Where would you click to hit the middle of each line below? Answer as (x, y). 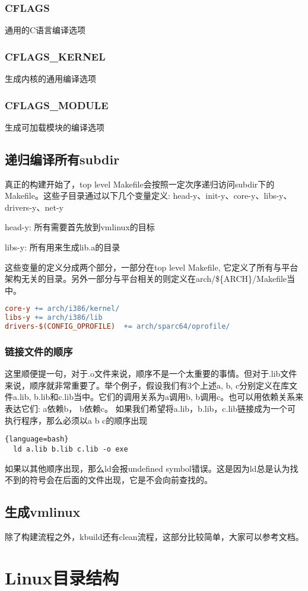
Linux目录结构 (62, 577)
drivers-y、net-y (34, 207)
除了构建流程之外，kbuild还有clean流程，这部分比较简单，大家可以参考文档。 (154, 536)
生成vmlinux (43, 512)
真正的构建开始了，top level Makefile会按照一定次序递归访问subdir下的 (140, 184)
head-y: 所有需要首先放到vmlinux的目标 (80, 227)
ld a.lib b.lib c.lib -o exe (71, 449)
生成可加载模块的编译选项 (55, 127)
